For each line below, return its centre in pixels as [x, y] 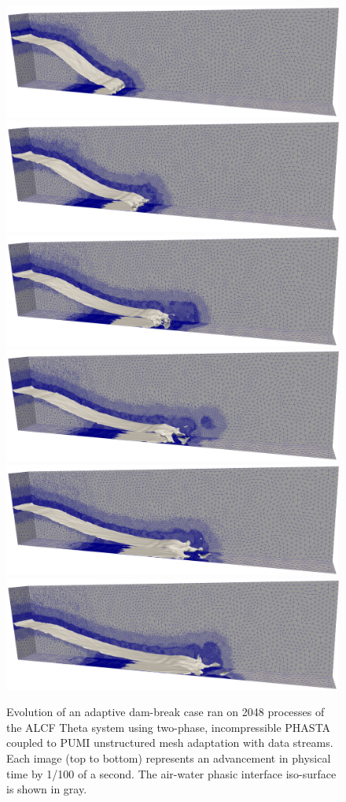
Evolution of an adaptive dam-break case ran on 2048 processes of [166, 712]
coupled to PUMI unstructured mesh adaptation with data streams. [170, 743]
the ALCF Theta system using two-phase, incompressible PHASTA [169, 727]
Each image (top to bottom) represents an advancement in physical [169, 758]
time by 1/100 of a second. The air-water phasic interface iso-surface [171, 773]
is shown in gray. [47, 789]
